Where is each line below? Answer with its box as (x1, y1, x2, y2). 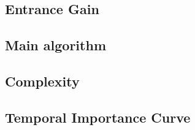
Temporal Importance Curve (5, 107, 191, 126)
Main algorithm (5, 36, 106, 55)
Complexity (5, 71, 80, 90)
